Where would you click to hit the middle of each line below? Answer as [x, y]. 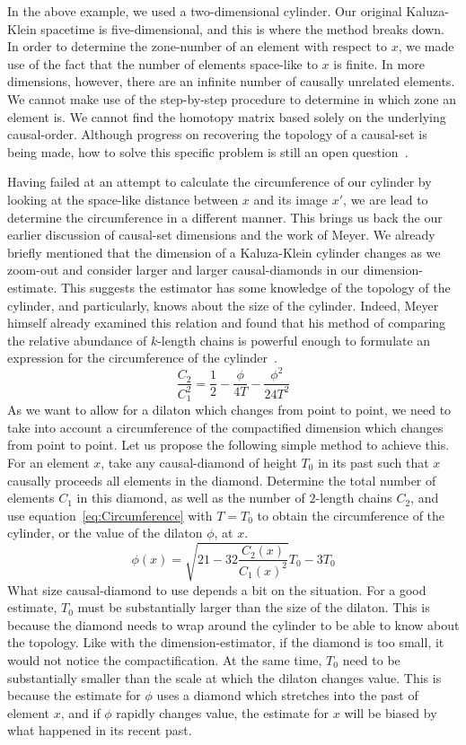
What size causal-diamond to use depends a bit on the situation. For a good [217, 589]
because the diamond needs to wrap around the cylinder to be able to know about [233, 624]
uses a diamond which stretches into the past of [287, 695]
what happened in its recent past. [100, 730]
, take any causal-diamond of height [199, 463]
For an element [48, 463]
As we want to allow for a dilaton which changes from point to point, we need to [229, 410]
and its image [291, 199]
